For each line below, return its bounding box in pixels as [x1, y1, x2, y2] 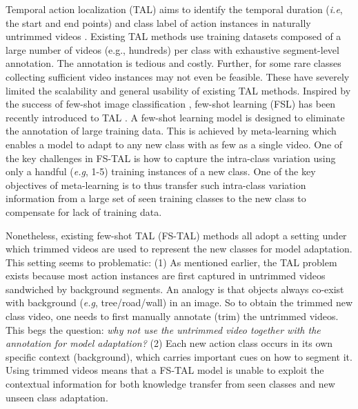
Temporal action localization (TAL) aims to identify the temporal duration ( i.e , [6, 2, 343, 16]
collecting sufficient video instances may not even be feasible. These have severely [6, 69, 350, 83]
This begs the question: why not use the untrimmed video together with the [6, 322, 321, 337]
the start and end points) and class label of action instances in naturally [6, 15, 311, 30]
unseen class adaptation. [6, 390, 108, 404]
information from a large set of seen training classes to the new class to [6, 191, 306, 206]
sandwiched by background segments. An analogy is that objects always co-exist [6, 281, 344, 296]
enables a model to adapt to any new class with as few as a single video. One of [6, 137, 343, 151]
